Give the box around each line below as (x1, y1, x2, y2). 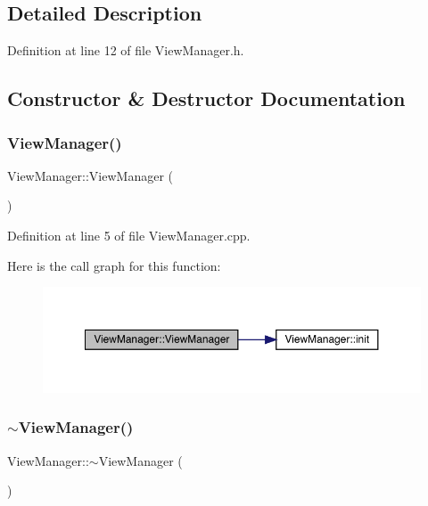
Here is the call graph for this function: (7, 256, 221, 274)
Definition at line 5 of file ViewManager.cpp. (7, 225, 251, 244)
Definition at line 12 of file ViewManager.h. (7, 41, 244, 60)
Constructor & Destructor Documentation (7, 85, 406, 112)
